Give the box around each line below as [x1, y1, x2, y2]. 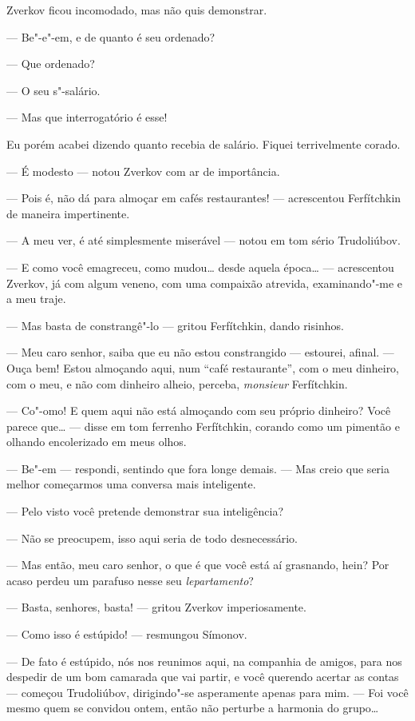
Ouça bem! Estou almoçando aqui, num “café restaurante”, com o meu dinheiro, [6, 359, 400, 376]
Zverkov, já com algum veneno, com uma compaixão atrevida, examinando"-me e [6, 274, 403, 291]
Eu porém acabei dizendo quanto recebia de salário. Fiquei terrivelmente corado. [6, 135, 401, 152]
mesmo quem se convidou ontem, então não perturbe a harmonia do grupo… [6, 699, 379, 716]
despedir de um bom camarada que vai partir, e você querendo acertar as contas [6, 668, 399, 685]
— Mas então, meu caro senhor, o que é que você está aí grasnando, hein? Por [6, 556, 389, 573]
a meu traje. [6, 290, 66, 307]
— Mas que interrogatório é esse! [6, 109, 168, 125]
